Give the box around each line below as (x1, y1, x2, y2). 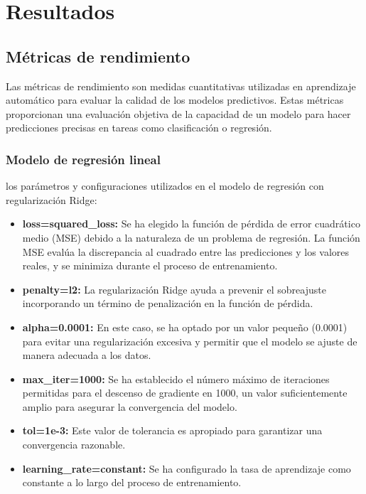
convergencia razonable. (22, 437, 126, 452)
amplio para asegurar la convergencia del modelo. (22, 399, 237, 414)
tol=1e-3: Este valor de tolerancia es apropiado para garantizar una (22, 423, 323, 438)
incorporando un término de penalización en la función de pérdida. (22, 296, 313, 311)
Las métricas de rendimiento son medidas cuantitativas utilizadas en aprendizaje (6, 78, 356, 93)
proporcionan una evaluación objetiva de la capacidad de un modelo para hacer (6, 106, 351, 121)
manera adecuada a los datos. (22, 348, 151, 363)
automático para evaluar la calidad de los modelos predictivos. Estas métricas (6, 92, 344, 107)
